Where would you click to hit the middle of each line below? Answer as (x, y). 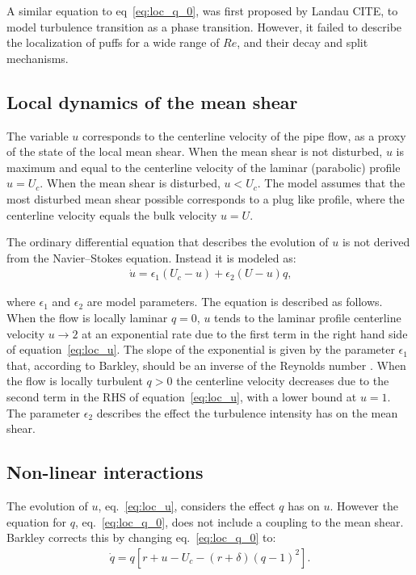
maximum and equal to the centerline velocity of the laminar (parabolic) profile (204, 167)
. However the (364, 505)
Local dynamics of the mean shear (152, 101)
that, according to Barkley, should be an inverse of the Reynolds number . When (206, 365)
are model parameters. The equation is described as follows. (235, 302)
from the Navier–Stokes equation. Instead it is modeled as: (151, 257)
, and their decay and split (303, 42)
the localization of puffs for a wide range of (113, 42)
